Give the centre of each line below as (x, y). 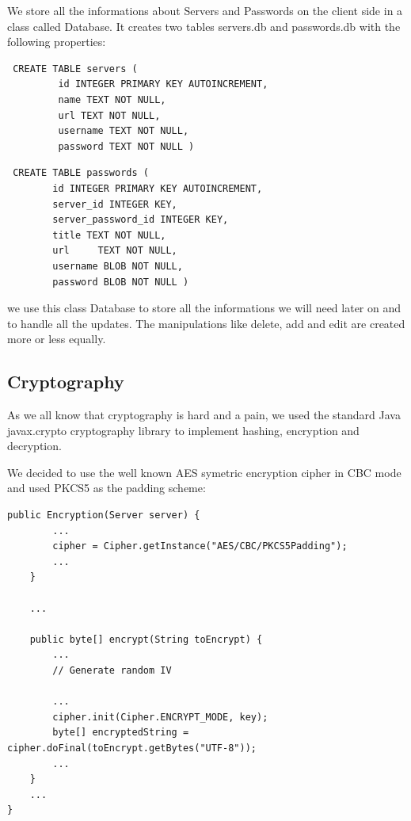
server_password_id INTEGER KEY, (141, 220)
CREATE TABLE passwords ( (81, 173)
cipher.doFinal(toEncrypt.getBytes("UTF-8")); (132, 748)
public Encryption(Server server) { (104, 516)
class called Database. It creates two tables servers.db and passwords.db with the (204, 26)
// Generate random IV (112, 670)
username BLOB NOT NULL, (118, 266)
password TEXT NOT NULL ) (126, 146)
